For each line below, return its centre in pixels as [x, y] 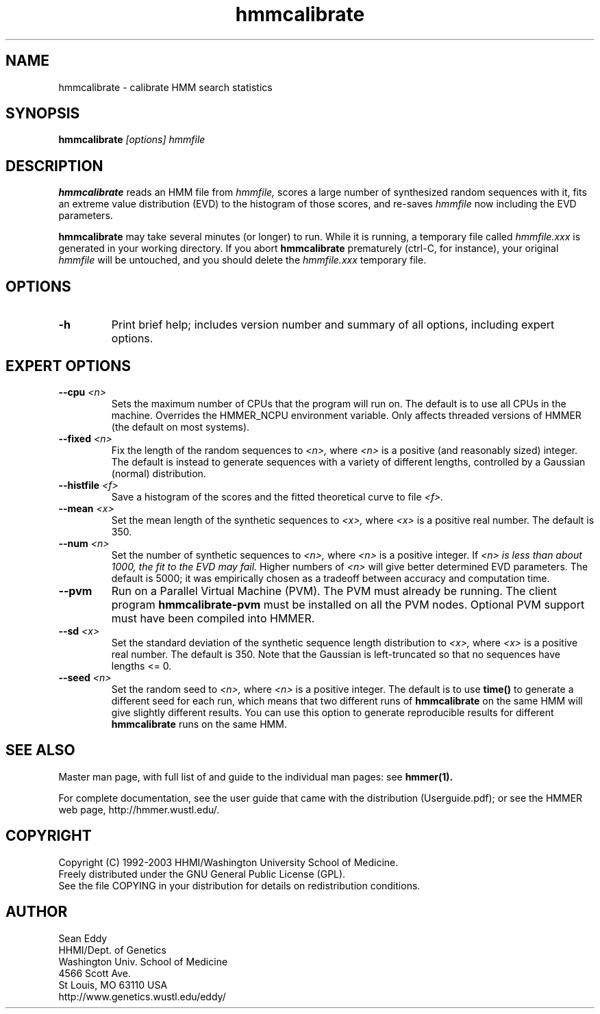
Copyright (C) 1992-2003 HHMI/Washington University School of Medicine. [228, 862]
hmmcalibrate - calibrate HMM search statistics [165, 87]
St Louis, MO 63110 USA [113, 985]
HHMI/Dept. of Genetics [112, 950]
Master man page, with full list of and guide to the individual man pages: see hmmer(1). [256, 776]
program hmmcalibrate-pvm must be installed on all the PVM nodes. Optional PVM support [348, 604]
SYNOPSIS [43, 114]
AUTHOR [37, 912]
